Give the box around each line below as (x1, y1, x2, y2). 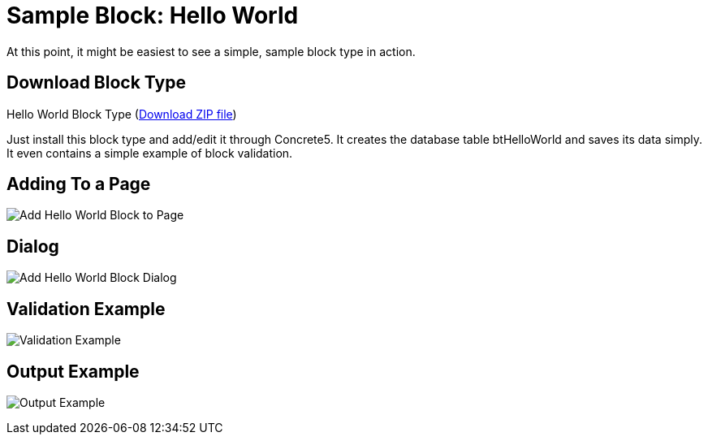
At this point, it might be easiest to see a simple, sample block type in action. (6, 44, 416, 58)
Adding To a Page (6, 174, 151, 195)
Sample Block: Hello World (6, 2, 299, 29)
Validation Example (6, 298, 166, 319)
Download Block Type (6, 72, 186, 93)
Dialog (6, 236, 59, 257)
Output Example (6, 361, 140, 382)
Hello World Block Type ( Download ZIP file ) (6, 106, 237, 121)
